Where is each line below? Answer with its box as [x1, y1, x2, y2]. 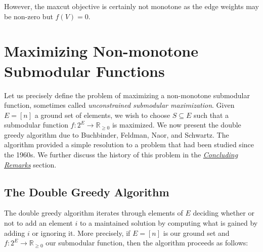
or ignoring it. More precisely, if [32, 227, 130, 238]
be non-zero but [4, 11, 53, 21]
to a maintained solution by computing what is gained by [79, 218, 258, 228]
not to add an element [4, 218, 73, 228]
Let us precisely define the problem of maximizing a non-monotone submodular [4, 90, 250, 100]
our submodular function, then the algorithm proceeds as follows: [46, 237, 248, 248]
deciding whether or [193, 207, 254, 218]
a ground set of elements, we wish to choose [34, 109, 170, 120]
